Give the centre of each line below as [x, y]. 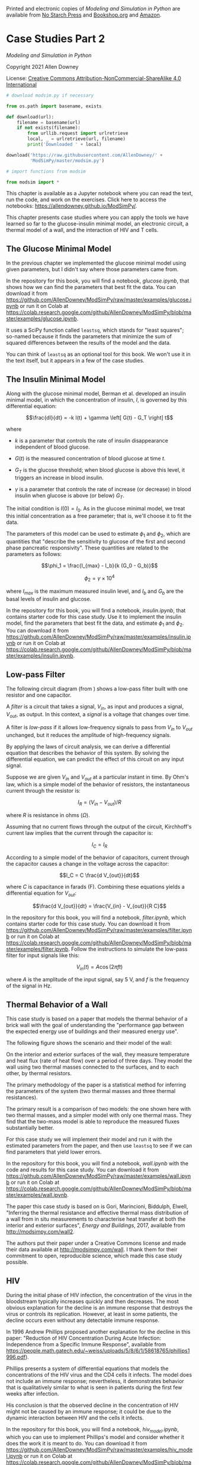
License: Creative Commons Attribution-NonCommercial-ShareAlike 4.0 [94, 78]
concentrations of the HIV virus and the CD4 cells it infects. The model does [99, 1375]
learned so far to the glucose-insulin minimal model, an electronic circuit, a [97, 224]
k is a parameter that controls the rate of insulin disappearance [92, 441]
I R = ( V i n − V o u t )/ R [99, 803]
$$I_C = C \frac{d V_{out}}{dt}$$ [99, 875]
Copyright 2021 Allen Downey [42, 66]
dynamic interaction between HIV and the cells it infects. [75, 1418]
